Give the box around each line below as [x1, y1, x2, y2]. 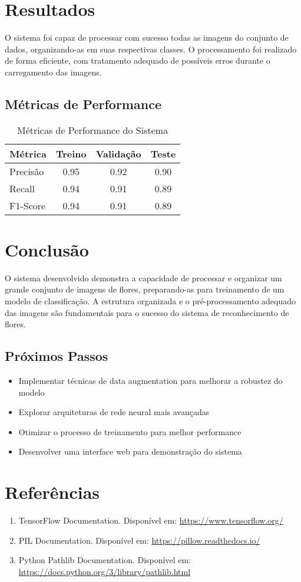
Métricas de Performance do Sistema [17, 123, 168, 137]
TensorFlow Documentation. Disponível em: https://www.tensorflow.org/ [18, 514, 283, 527]
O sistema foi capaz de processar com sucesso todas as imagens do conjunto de [5, 31, 289, 44]
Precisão [9, 164, 44, 178]
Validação [95, 146, 141, 160]
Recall [9, 181, 35, 195]
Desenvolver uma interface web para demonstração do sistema [18, 445, 242, 458]
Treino [55, 146, 87, 160]
